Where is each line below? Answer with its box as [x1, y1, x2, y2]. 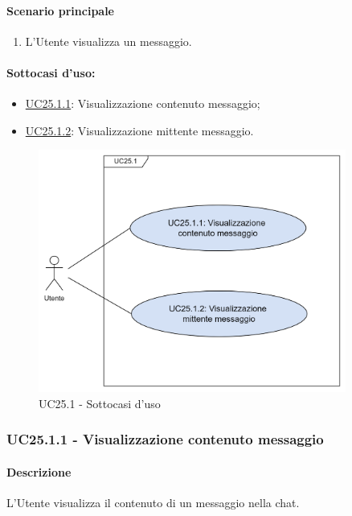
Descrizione [6, 463, 72, 480]
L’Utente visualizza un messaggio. [25, 32, 192, 49]
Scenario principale [6, 2, 114, 19]
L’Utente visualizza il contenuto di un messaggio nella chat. [6, 493, 300, 510]
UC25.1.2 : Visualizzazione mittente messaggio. [25, 122, 254, 138]
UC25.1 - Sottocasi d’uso [39, 394, 161, 411]
